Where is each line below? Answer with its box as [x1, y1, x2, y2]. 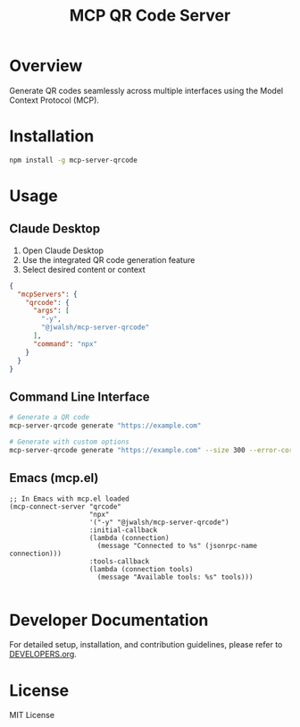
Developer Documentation [9, 610, 209, 630]
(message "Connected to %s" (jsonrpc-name [96, 541, 257, 550]
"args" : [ [32, 306, 70, 316]
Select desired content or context [21, 264, 146, 275]
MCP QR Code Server [69, 5, 231, 26]
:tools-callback [88, 556, 150, 566]
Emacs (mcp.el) [9, 470, 99, 486]
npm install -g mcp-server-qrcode [9, 156, 138, 165]
